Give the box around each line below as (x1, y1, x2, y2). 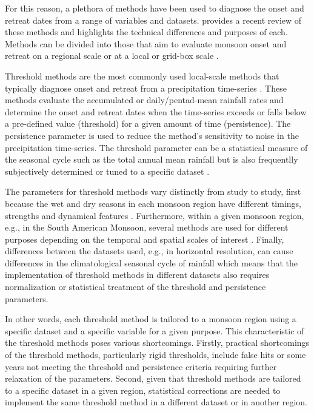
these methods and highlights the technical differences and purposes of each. (5, 25, 288, 38)
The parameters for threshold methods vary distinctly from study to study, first (5, 185, 301, 198)
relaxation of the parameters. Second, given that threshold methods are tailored (5, 372, 301, 385)
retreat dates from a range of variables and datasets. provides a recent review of (5, 13, 302, 26)
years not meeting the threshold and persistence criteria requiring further (5, 360, 277, 373)
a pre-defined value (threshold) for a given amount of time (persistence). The (5, 117, 291, 130)
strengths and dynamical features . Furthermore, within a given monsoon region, (5, 209, 304, 221)
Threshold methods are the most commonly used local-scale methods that (5, 69, 279, 82)
